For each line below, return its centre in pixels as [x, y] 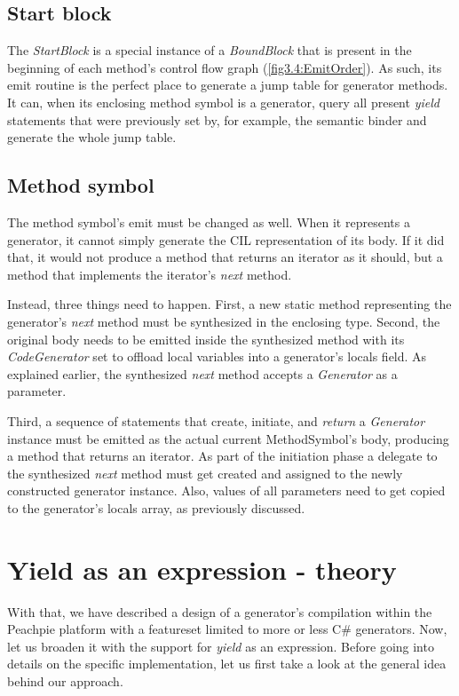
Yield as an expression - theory [202, 569]
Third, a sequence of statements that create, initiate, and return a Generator [216, 420]
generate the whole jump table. [92, 137]
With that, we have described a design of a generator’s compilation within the [220, 611]
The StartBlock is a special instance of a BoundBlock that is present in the [210, 50]
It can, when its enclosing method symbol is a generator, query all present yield [223, 102]
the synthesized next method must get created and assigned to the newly [205, 473]
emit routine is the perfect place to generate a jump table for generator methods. [228, 85]
